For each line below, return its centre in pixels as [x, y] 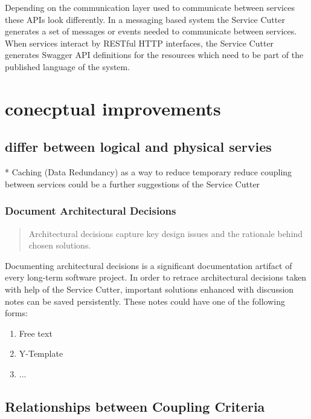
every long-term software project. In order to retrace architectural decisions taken [156, 277]
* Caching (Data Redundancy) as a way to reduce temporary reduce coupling [149, 172]
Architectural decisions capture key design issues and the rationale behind [166, 233]
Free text [36, 333]
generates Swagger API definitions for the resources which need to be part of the [154, 55]
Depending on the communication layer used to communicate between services [150, 7]
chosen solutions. [60, 245]
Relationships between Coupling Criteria [135, 406]
